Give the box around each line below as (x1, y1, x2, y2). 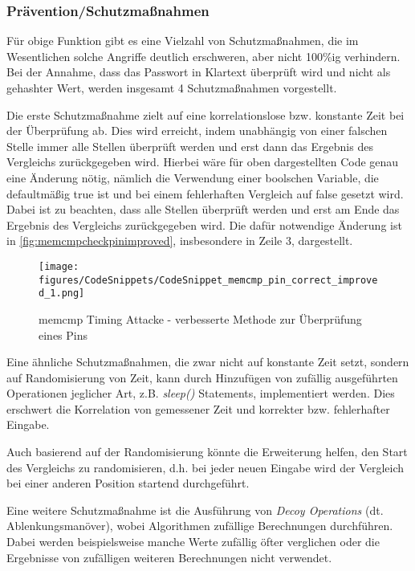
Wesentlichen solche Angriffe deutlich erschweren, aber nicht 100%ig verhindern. (6, 47, 401, 64)
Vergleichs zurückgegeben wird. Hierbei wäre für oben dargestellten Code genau (6, 153, 399, 170)
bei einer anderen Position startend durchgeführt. (6, 475, 250, 491)
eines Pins (39, 326, 88, 343)
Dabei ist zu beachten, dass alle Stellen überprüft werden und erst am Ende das (6, 201, 400, 218)
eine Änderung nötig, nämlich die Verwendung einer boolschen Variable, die (6, 169, 379, 186)
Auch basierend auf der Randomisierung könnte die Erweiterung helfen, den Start (6, 443, 408, 460)
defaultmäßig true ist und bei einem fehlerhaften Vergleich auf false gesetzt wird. (6, 185, 404, 202)
